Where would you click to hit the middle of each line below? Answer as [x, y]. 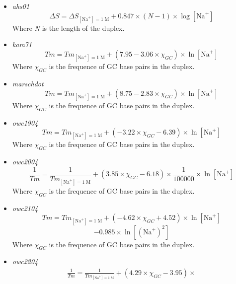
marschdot [28, 83]
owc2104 [25, 208]
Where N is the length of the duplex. [68, 28]
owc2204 [25, 261]
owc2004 [25, 162]
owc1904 [25, 122]
